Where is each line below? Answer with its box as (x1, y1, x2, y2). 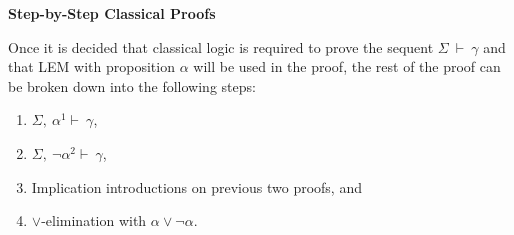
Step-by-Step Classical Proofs (8, 3, 216, 23)
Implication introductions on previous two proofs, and (31, 176, 362, 197)
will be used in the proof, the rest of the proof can (193, 56, 501, 77)
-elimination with (41, 210, 147, 231)
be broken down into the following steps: (8, 75, 256, 96)
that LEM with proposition (8, 56, 175, 77)
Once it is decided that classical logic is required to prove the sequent (8, 36, 434, 57)
